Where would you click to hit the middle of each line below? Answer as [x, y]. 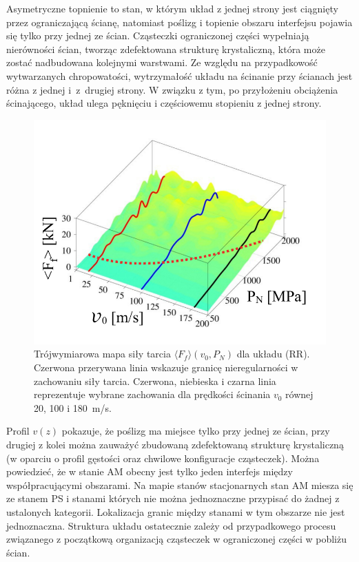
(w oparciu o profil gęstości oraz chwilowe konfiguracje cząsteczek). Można [163, 458]
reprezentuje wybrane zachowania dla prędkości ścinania [152, 394]
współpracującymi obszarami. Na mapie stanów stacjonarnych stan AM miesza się [180, 485]
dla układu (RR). [273, 354]
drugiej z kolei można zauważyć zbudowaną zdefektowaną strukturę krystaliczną [175, 445]
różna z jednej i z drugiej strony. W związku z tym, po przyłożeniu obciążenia [172, 89]
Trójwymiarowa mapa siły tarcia [102, 354]
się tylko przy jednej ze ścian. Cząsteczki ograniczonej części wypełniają [158, 35]
